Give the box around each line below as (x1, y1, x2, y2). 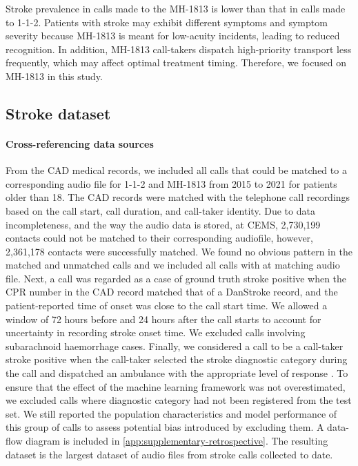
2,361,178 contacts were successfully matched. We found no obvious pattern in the (6, 244, 352, 258)
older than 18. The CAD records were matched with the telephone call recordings (6, 190, 350, 204)
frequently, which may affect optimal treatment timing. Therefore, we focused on (6, 55, 347, 70)
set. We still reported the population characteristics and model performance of (6, 406, 337, 420)
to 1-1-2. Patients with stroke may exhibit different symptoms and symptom (6, 14, 328, 29)
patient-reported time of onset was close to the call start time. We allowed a (6, 298, 328, 313)
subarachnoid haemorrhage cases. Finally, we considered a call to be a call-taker (6, 338, 344, 353)
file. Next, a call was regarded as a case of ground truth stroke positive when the (6, 271, 347, 285)
